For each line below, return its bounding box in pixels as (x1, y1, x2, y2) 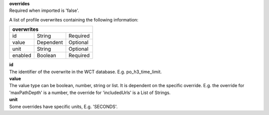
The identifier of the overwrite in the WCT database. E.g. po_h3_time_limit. (9, 69, 162, 75)
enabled (12, 52, 32, 59)
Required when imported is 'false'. (9, 7, 79, 13)
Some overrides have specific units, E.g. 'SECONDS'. (9, 104, 118, 110)
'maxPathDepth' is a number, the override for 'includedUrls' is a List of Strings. (9, 90, 171, 96)
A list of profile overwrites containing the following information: (9, 16, 139, 22)
